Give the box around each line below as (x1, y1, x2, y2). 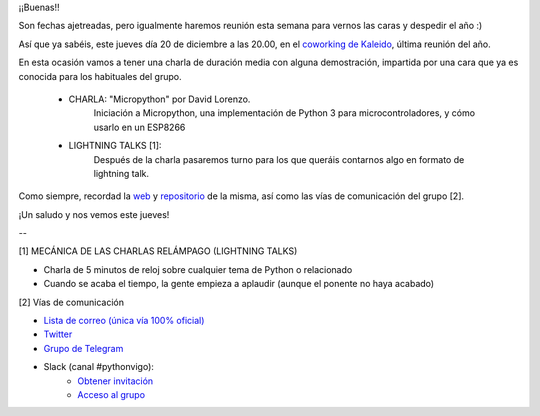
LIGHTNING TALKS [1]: (68, 140, 162, 152)
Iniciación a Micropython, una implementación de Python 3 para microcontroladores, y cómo (93, 107, 475, 119)
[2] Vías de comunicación (18, 296, 125, 308)
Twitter (43, 328, 73, 340)
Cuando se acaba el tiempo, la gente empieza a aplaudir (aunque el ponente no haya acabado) (43, 278, 435, 290)
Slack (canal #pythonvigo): (43, 361, 155, 373)
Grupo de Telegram (43, 342, 124, 354)
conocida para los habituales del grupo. (18, 70, 182, 82)
